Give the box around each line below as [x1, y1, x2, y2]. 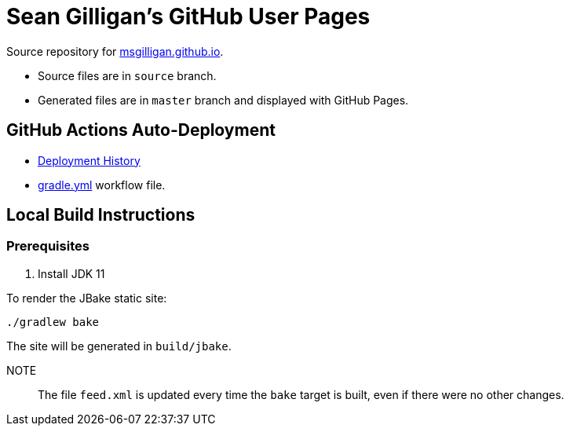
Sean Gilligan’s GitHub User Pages [6, 3, 371, 30]
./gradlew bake [6, 315, 100, 328]
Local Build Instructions [6, 205, 195, 225]
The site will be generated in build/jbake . [6, 339, 232, 353]
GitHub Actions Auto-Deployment [6, 120, 276, 141]
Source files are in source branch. [38, 68, 217, 82]
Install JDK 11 [38, 266, 105, 280]
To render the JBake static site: [6, 291, 167, 305]
